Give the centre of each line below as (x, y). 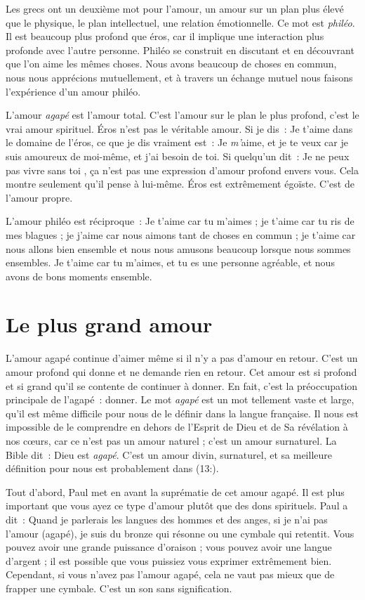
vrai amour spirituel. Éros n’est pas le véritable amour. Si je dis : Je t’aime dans (179, 128)
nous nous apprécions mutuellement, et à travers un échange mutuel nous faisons (179, 77)
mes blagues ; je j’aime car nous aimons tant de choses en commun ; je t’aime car (181, 234)
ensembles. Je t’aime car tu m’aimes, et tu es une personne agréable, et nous (170, 262)
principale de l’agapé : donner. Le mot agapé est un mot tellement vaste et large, (180, 399)
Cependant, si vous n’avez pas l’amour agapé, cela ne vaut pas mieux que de (170, 574)
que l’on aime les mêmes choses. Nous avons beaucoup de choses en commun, (171, 64)
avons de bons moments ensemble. (79, 276)
